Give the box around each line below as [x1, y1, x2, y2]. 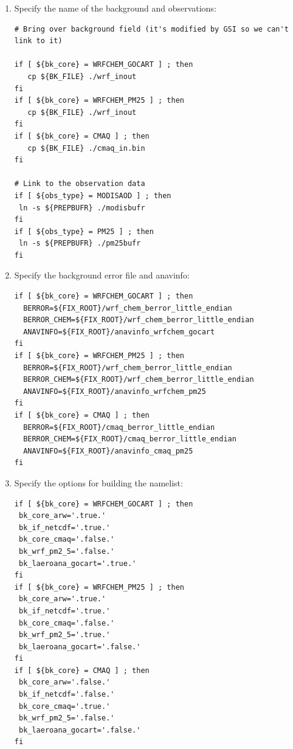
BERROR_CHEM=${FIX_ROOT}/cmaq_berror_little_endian [23, 435, 236, 444]
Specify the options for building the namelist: [14, 476, 183, 489]
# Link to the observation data [14, 179, 145, 188]
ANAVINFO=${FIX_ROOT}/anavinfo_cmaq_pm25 [23, 446, 193, 455]
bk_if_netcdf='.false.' [18, 690, 115, 699]
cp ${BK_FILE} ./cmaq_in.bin [27, 143, 145, 153]
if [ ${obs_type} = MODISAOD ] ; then [14, 191, 171, 200]
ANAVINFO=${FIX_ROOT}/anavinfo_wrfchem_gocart [23, 327, 215, 336]
